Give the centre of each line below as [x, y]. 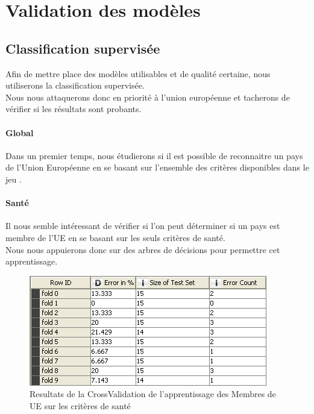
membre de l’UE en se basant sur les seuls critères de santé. [115, 237]
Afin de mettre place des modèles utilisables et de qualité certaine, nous [138, 73]
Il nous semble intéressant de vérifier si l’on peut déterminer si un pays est [143, 226]
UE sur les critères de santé [80, 405]
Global [20, 132]
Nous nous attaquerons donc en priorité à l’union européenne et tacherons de [148, 97]
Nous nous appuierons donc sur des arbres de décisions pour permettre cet [143, 249]
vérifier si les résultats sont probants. [74, 109]
